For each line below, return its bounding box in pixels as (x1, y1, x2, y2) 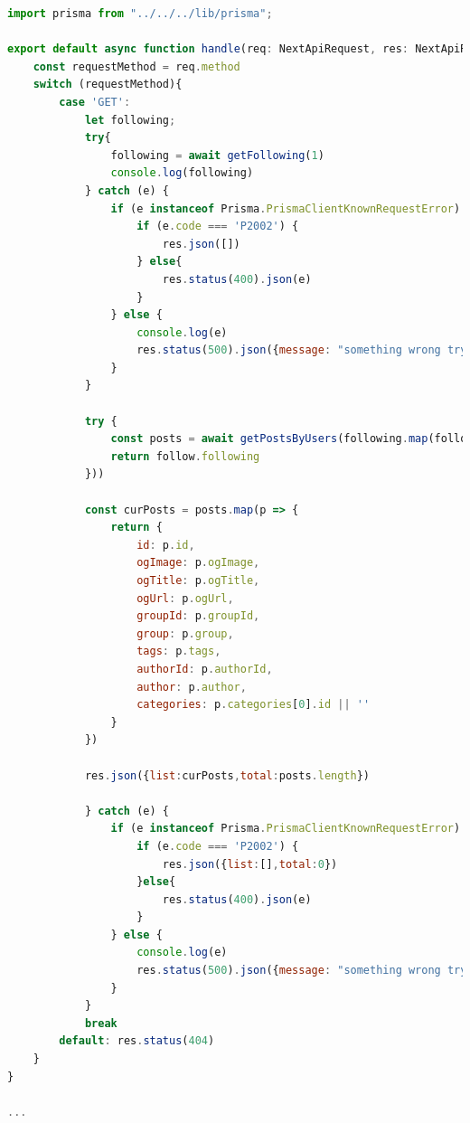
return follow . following (110, 449, 260, 463)
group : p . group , (136, 627, 234, 640)
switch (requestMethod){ (33, 78, 183, 91)
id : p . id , (136, 538, 195, 552)
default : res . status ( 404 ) (59, 1034, 215, 1048)
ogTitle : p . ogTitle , (136, 574, 260, 587)
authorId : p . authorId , (136, 662, 273, 675)
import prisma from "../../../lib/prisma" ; (7, 7, 273, 20)
